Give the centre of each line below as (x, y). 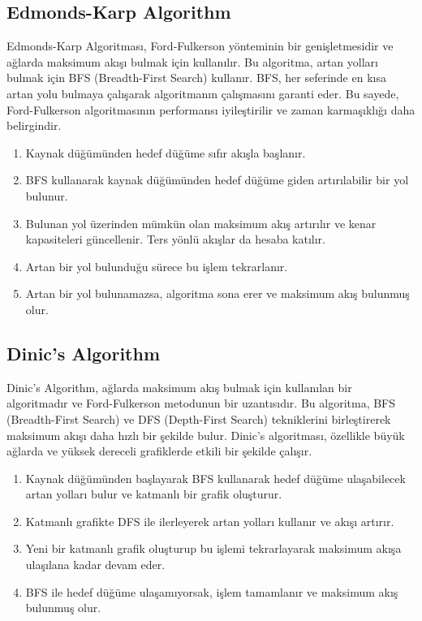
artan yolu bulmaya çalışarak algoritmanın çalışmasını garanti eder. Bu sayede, (203, 93)
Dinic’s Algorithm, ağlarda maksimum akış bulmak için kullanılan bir (179, 387)
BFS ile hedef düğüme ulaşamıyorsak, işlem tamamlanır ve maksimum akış (212, 591)
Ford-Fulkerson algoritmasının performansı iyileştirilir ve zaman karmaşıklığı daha (211, 109)
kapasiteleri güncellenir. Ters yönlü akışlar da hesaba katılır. (176, 239)
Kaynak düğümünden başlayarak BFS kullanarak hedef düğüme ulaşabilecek (215, 478)
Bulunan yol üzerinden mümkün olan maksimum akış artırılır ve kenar (201, 223)
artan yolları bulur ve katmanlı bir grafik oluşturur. (154, 494)
